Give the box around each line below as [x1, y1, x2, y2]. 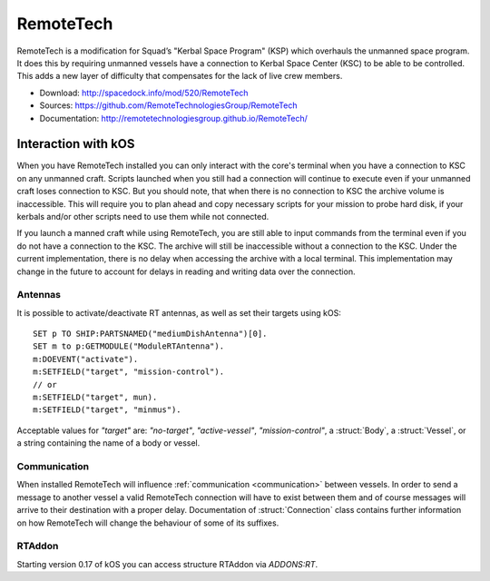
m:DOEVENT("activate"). [33, 354, 139, 364]
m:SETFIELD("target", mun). [33, 392, 158, 403]
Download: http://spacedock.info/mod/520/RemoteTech [39, 87, 249, 98]
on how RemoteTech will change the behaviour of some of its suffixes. [16, 517, 279, 528]
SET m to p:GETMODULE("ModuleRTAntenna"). [33, 341, 225, 351]
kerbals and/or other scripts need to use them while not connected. [16, 211, 269, 222]
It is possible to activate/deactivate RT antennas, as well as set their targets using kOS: [16, 307, 342, 318]
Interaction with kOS [16, 136, 135, 152]
